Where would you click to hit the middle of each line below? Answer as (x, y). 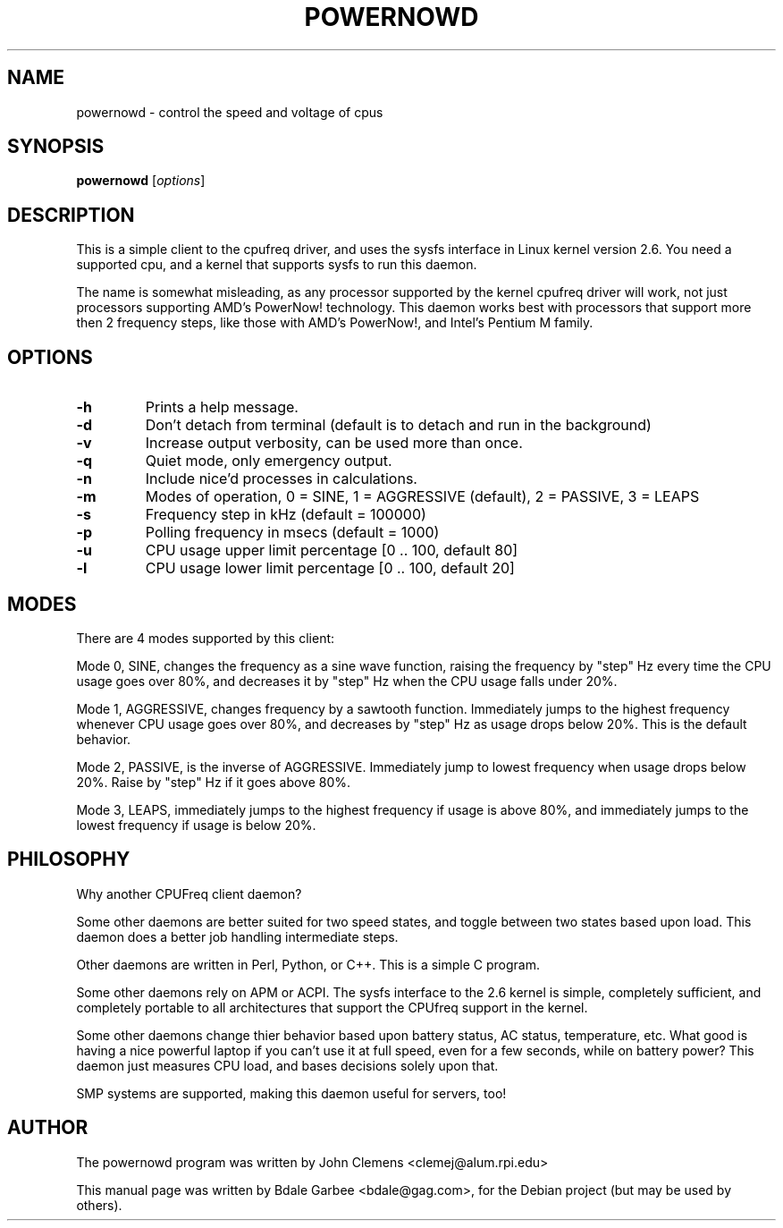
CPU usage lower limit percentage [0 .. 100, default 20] (330, 568)
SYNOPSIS (56, 147)
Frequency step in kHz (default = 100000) (286, 515)
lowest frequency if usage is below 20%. (196, 825)
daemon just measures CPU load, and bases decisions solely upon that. (287, 1065)
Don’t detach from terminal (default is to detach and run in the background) (398, 425)
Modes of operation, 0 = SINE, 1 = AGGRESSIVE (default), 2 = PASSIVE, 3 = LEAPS (422, 497)
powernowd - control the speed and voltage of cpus (230, 112)
